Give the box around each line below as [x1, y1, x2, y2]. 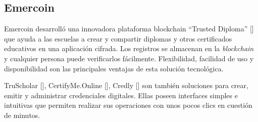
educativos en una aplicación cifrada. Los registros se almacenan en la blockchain [4, 43, 254, 54]
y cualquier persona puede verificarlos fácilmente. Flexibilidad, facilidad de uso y [4, 53, 254, 63]
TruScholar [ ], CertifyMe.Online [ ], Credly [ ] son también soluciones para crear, [4, 80, 248, 91]
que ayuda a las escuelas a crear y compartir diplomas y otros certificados [4, 33, 232, 44]
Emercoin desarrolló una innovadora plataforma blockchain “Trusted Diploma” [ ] [4, 23, 254, 34]
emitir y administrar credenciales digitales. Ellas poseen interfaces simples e [4, 90, 238, 100]
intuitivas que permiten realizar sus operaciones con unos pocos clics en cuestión [4, 100, 252, 110]
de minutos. [4, 109, 40, 120]
